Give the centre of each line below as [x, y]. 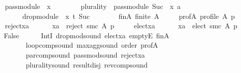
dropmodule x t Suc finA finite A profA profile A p [128, 16]
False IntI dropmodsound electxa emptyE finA [86, 35]
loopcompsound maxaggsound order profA [92, 45]
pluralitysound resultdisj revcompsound [87, 64]
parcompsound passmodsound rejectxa [85, 54]
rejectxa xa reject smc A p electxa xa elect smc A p [121, 26]
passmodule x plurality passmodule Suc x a [93, 6]
